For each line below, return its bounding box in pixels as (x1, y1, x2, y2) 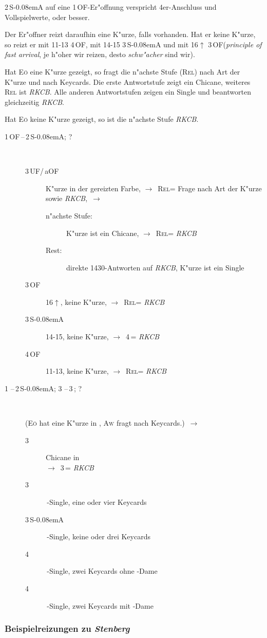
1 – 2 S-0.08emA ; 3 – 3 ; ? (5, 382, 82, 393)
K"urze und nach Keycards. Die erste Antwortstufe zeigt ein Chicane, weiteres (5, 76, 251, 87)
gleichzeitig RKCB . (5, 96, 64, 107)
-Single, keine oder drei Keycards (47, 531, 150, 542)
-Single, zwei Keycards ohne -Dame (47, 566, 158, 576)
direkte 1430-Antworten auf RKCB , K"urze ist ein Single (66, 262, 244, 272)
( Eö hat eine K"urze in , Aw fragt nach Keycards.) (25, 417, 185, 428)
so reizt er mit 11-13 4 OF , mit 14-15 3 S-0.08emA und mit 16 (5, 39, 198, 49)
